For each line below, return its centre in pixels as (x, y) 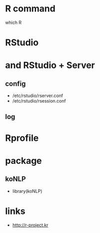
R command (30, 9)
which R (13, 22)
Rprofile (22, 138)
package (24, 161)
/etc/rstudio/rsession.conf (39, 101)
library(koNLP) (27, 191)
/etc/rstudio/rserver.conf (38, 96)
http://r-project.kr (30, 225)
